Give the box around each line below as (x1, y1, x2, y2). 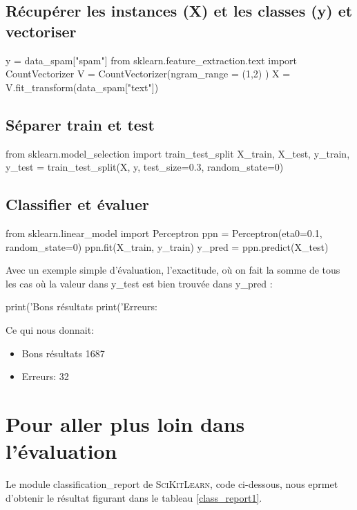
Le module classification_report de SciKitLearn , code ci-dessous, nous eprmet (6, 477, 338, 491)
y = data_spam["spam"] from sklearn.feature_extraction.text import (6, 53, 297, 67)
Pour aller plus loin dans (6, 409, 245, 437)
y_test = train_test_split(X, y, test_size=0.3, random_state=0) (6, 160, 284, 174)
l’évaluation (6, 437, 117, 465)
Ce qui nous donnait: (6, 322, 95, 337)
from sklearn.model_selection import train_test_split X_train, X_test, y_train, (6, 146, 350, 160)
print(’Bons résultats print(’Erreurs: (6, 299, 157, 314)
